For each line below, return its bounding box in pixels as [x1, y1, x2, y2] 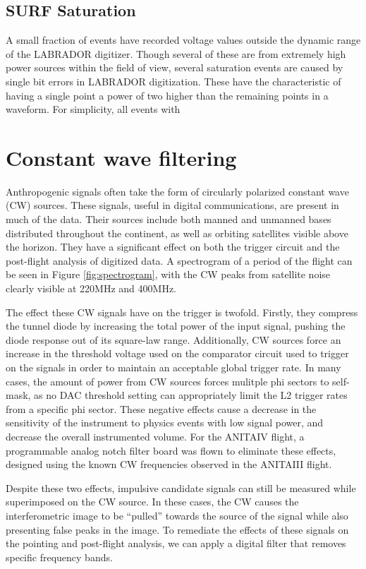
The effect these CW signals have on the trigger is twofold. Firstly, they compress [6, 304, 358, 319]
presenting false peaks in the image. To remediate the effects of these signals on [6, 522, 349, 537]
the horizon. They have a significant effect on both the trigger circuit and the [6, 239, 340, 254]
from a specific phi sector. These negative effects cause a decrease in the [6, 401, 317, 416]
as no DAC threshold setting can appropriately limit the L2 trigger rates [34, 388, 348, 402]
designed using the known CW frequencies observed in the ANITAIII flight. [6, 457, 332, 472]
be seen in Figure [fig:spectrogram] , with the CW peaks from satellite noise [6, 267, 331, 282]
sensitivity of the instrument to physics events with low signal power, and [6, 415, 324, 430]
